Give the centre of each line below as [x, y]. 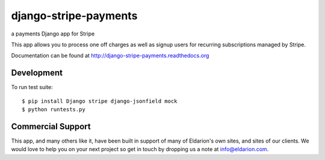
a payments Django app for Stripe [53, 34]
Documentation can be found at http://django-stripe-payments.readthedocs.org [110, 56]
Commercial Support [51, 126]
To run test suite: [32, 87]
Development [37, 73]
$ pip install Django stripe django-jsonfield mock [100, 101]
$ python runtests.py [54, 109]
